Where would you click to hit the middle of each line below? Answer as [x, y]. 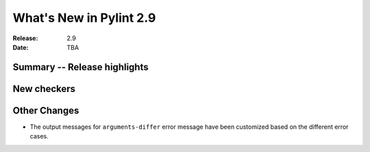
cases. [39, 136]
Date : [21, 47]
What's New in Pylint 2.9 [84, 18]
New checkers [44, 89]
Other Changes [46, 110]
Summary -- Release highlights [81, 67]
